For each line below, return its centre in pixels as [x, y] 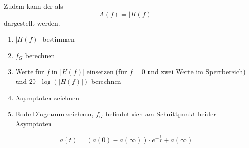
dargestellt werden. [32, 23]
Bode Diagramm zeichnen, [54, 114]
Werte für [30, 72]
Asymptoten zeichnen [47, 97]
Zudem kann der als [33, 6]
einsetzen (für [107, 72]
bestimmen [58, 39]
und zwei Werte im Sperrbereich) [196, 72]
